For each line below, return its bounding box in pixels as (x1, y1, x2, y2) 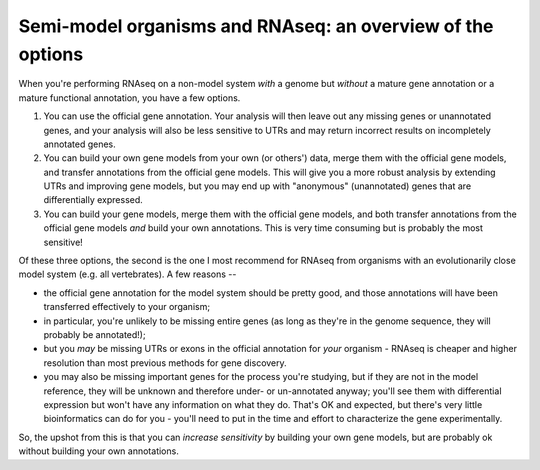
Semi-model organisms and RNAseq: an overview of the (18, 15, 494, 37)
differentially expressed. (43, 194, 144, 206)
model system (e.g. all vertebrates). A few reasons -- (18, 268, 237, 280)
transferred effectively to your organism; (43, 301, 210, 313)
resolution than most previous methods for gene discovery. (43, 356, 287, 369)
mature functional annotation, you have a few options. (18, 91, 241, 104)
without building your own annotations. (18, 445, 179, 457)
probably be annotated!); (43, 328, 146, 340)
